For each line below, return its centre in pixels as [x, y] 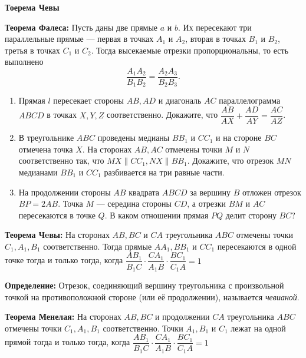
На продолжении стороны [65, 192]
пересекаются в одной [257, 246]
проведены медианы [134, 137]
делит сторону [251, 215]
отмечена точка [46, 149]
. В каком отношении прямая [157, 215]
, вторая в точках [215, 39]
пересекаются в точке [57, 215]
